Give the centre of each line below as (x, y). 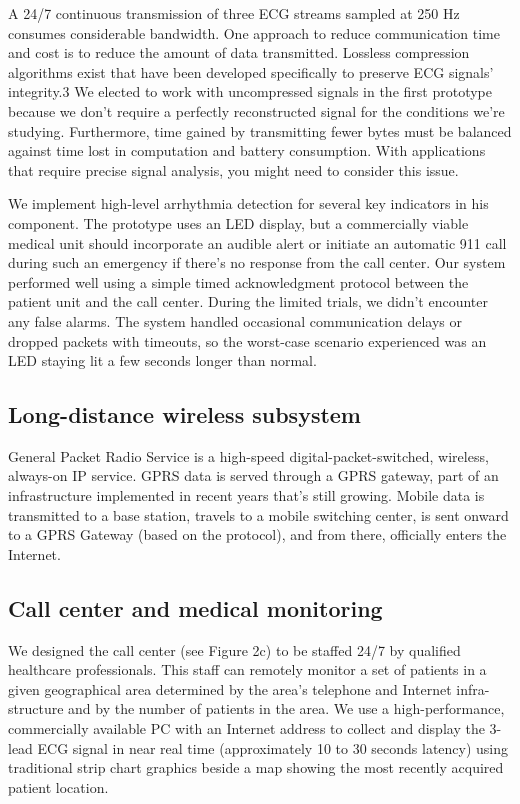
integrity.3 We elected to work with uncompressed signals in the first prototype (250, 91)
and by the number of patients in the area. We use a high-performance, (286, 708)
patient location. (58, 786)
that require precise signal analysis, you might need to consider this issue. (233, 169)
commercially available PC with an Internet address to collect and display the (246, 728)
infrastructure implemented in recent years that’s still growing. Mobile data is (246, 495)
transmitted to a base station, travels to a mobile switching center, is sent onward (258, 514)
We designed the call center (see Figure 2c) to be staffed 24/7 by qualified (234, 649)
